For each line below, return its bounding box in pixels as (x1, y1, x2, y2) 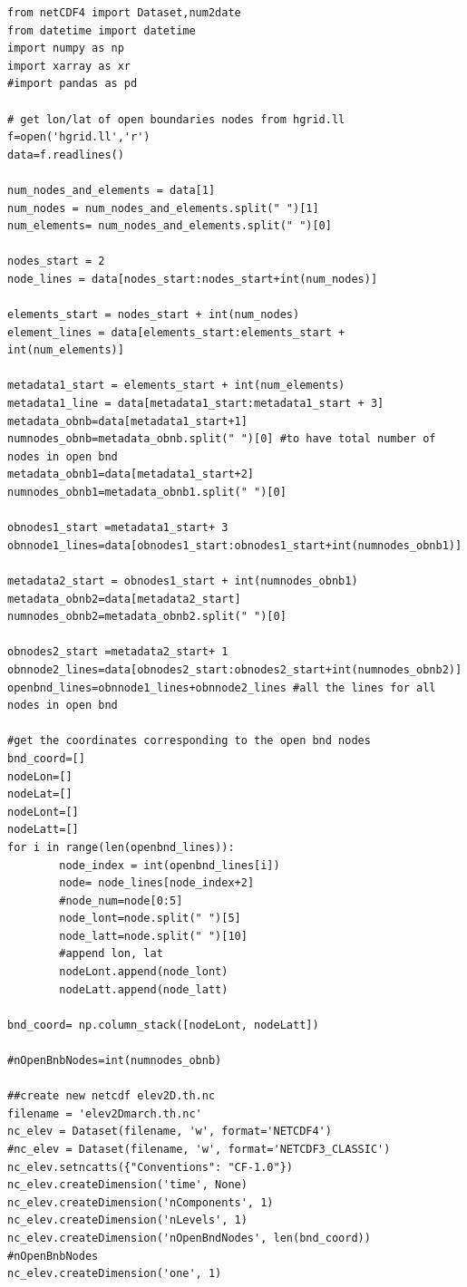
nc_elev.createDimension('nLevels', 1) (7, 1214, 248, 1227)
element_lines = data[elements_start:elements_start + (7, 325, 345, 339)
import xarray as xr (7, 59, 131, 73)
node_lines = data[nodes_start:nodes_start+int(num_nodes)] (7, 272, 378, 285)
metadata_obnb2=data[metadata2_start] (7, 592, 241, 605)
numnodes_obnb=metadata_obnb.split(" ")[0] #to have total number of (7, 432, 436, 446)
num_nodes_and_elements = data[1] (7, 183, 216, 197)
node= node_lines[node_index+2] (59, 876, 255, 890)
